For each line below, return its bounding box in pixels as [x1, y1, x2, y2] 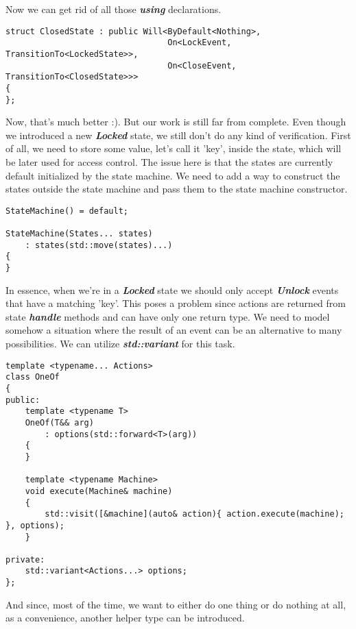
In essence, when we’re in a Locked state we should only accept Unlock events [5, 282, 339, 297]
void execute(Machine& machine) [25, 486, 173, 496]
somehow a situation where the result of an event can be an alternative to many [5, 323, 342, 337]
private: [5, 554, 45, 565]
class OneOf [5, 372, 60, 382]
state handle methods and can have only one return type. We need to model [5, 309, 330, 323]
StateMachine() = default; [5, 206, 128, 216]
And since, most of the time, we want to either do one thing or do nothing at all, [5, 597, 346, 611]
